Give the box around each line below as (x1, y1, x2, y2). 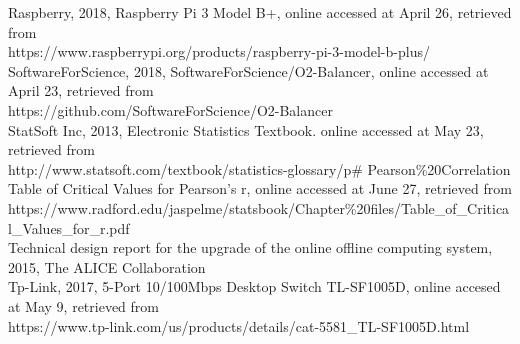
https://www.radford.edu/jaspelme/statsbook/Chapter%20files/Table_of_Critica (8, 197, 510, 218)
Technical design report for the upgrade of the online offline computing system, (8, 237, 493, 258)
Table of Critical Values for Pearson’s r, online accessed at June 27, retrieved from (8, 178, 512, 199)
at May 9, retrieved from (8, 295, 160, 316)
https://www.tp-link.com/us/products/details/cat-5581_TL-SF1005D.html (8, 315, 470, 336)
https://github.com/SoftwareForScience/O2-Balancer (8, 99, 333, 120)
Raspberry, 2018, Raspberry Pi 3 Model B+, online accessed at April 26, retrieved (8, 2, 512, 22)
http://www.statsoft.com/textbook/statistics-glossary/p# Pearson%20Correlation (8, 158, 511, 179)
